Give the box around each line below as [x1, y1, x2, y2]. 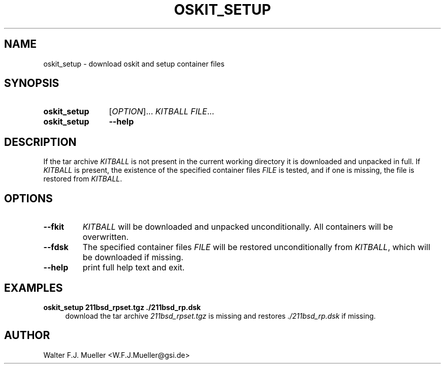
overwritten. [82, 232, 129, 242]
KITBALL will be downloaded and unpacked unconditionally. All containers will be [82, 222, 393, 232]
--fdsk [43, 242, 69, 253]
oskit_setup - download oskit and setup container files [43, 59, 225, 68]
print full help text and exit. [82, 262, 185, 273]
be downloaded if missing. [82, 252, 183, 263]
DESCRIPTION [4, 135, 77, 148]
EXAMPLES [4, 281, 63, 294]
